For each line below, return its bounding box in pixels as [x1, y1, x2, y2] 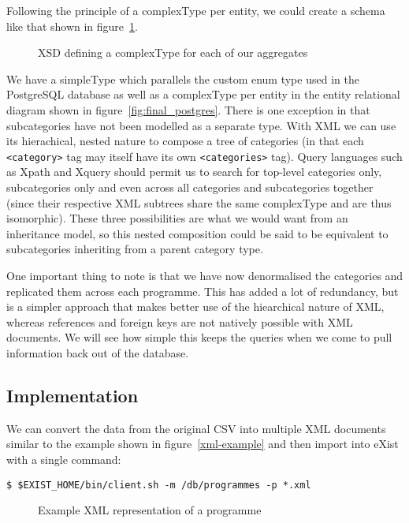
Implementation [6, 383, 139, 407]
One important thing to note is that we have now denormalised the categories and [6, 267, 403, 283]
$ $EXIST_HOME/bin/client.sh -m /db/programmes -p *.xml [6, 479, 311, 491]
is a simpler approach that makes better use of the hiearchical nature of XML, [6, 298, 385, 315]
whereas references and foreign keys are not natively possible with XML [6, 313, 353, 330]
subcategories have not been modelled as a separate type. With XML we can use [6, 117, 396, 133]
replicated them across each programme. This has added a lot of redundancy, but [6, 282, 399, 299]
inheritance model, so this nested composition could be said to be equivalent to [6, 225, 389, 241]
